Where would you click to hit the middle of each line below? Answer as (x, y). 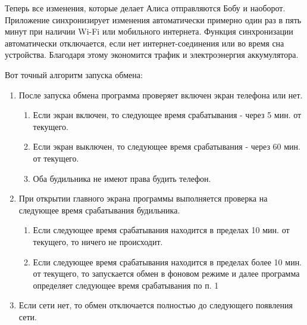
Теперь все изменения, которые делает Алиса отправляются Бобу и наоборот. (145, 8)
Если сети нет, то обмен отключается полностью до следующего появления (156, 305)
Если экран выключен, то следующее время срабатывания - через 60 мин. (167, 146)
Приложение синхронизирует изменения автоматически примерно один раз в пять (153, 19)
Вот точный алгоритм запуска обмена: (74, 74)
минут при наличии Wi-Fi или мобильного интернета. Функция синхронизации (149, 31)
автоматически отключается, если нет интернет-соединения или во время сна (145, 43)
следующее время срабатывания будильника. (99, 210)
